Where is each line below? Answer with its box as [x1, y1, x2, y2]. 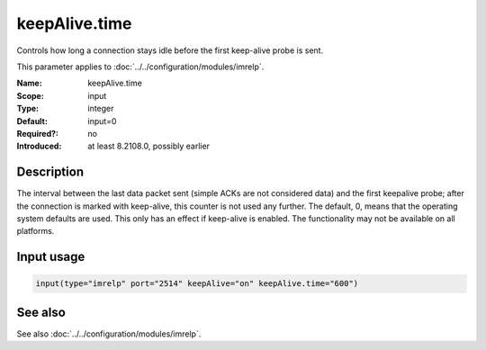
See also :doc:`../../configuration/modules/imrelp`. [16, 328, 202, 339]
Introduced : [16, 140, 62, 152]
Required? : [16, 128, 58, 139]
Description [16, 165, 85, 180]
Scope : [16, 90, 44, 101]
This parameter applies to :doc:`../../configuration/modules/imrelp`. [16, 61, 265, 72]
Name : [16, 77, 42, 89]
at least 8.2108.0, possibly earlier [87, 140, 211, 152]
